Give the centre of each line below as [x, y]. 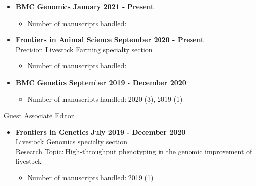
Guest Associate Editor [39, 115]
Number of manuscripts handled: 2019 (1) [90, 177]
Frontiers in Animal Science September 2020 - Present [110, 40]
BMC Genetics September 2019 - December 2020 [101, 82]
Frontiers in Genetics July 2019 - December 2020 [100, 132]
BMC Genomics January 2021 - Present [85, 6]
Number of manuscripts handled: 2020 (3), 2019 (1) [105, 99]
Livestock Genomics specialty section [71, 141]
